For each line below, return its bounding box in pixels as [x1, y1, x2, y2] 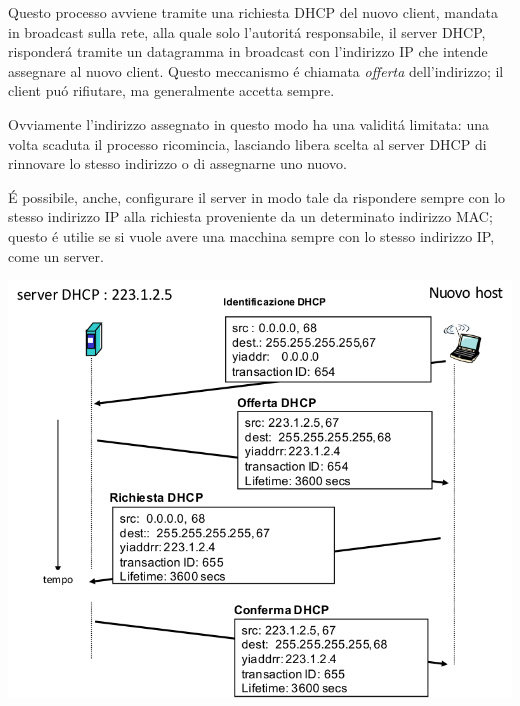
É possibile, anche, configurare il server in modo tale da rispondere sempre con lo [8, 186, 506, 207]
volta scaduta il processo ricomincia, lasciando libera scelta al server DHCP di [8, 133, 487, 154]
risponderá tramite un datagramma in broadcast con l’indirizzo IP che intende [8, 41, 488, 62]
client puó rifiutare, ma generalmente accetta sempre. [8, 80, 335, 101]
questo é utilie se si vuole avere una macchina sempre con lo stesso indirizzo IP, [8, 225, 495, 246]
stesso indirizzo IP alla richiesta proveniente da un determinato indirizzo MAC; [8, 206, 493, 227]
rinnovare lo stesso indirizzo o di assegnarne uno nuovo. [8, 153, 347, 174]
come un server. [8, 245, 104, 266]
